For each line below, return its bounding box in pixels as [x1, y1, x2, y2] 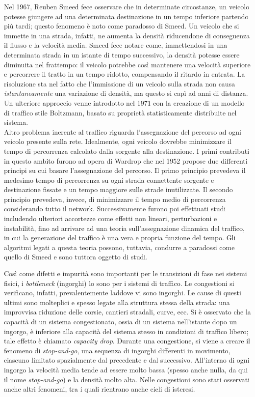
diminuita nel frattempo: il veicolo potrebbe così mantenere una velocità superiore [4, 59, 251, 69]
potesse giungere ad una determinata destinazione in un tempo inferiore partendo [4, 11, 249, 21]
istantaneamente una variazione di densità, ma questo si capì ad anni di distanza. [4, 88, 248, 98]
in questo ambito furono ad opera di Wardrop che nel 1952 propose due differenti [4, 155, 248, 166]
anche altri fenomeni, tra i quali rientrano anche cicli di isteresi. [4, 384, 195, 394]
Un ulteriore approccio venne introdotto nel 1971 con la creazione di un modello [4, 97, 245, 108]
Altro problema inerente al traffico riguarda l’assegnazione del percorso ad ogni [4, 126, 241, 137]
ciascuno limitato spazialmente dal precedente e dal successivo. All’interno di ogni [4, 355, 250, 365]
